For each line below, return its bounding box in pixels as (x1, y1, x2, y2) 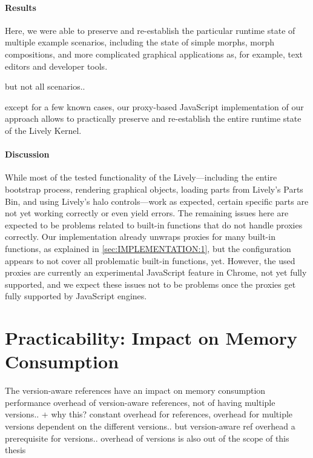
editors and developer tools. (5, 59, 108, 72)
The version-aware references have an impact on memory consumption (5, 384, 266, 397)
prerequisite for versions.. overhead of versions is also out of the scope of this (5, 431, 289, 444)
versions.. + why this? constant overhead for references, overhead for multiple (5, 408, 293, 420)
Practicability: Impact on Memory (5, 325, 297, 350)
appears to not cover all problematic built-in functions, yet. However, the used (5, 254, 295, 267)
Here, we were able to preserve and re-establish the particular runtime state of (5, 24, 295, 36)
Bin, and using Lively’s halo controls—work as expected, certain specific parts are (5, 194, 309, 207)
